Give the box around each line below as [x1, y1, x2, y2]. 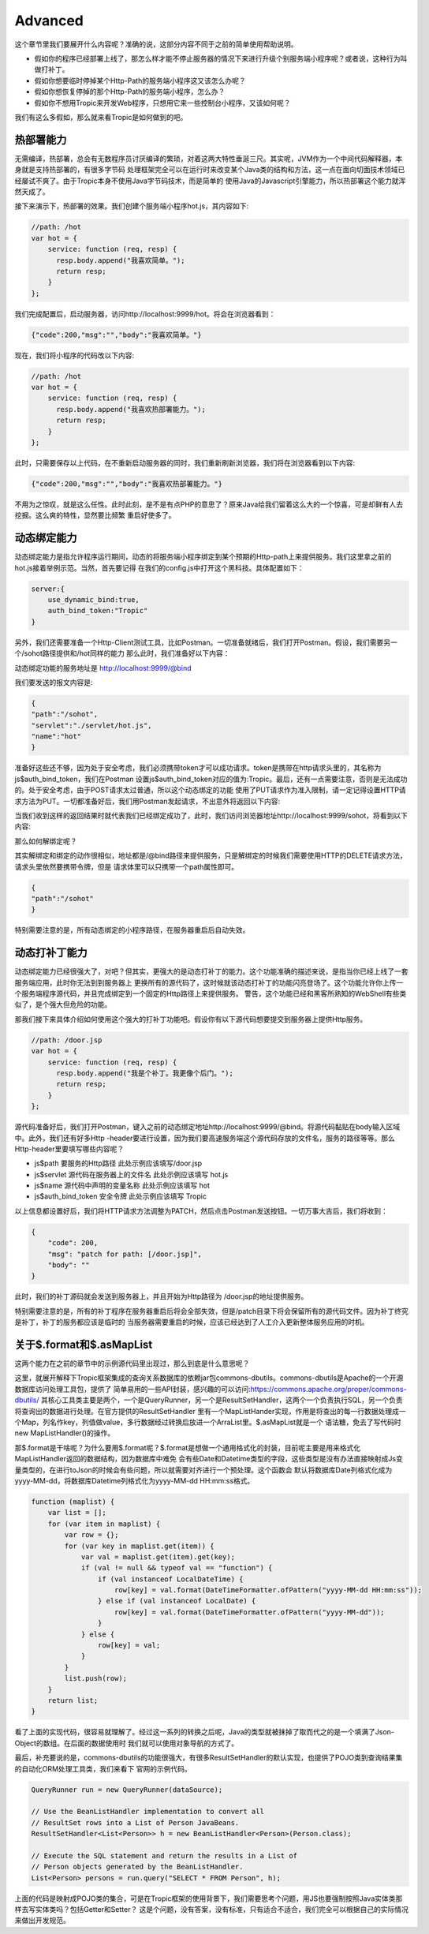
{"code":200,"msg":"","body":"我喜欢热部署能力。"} [31, 479, 222, 488]
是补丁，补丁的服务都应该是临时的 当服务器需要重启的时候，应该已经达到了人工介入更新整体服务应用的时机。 [14, 1318, 369, 1327]
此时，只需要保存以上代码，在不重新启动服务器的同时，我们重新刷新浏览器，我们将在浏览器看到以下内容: [14, 458, 356, 467]
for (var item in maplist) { [47, 1519, 161, 1528]
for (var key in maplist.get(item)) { [64, 1541, 214, 1551]
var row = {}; [64, 1531, 119, 1539]
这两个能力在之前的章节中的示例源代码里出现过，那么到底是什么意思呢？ [14, 1359, 250, 1368]
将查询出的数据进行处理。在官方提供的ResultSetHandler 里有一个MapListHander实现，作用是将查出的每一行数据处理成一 [14, 1406, 406, 1416]
